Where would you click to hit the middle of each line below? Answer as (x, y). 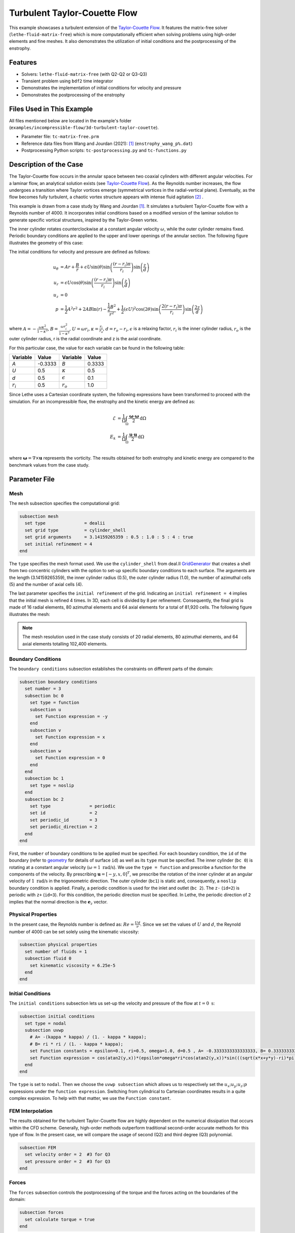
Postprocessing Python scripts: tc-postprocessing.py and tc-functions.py (104, 150)
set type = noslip (52, 785)
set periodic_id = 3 (64, 820)
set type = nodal (45, 1023)
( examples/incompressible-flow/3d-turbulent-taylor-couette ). (84, 128)
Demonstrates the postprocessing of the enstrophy (73, 95)
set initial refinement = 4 (59, 544)
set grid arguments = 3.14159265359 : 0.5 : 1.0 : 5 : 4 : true (109, 537)
